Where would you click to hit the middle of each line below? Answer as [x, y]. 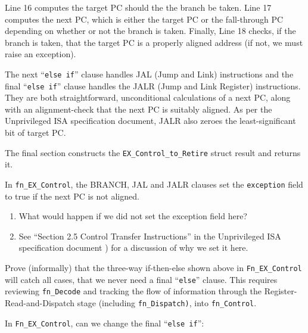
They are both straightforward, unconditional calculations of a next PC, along [148, 97]
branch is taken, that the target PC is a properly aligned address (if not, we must [154, 42]
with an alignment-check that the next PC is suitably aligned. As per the [139, 109]
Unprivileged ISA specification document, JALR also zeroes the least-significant [150, 121]
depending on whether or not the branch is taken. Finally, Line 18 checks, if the [150, 31]
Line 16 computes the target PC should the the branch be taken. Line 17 [138, 7]
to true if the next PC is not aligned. [72, 196]
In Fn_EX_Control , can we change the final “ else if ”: [105, 323]
